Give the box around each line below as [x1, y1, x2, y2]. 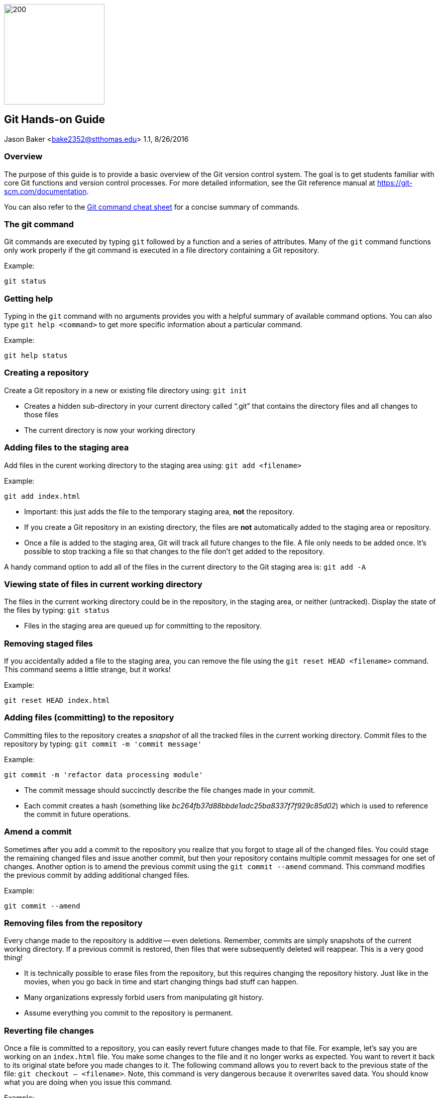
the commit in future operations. [24, 809, 131, 818]
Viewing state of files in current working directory [4, 579, 202, 589]
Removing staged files [4, 638, 93, 649]
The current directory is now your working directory [24, 425, 195, 434]
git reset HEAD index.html [4, 696, 110, 705]
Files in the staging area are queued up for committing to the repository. [24, 621, 262, 630]
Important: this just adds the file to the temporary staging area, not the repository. [24, 507, 294, 516]
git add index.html [4, 492, 80, 500]
